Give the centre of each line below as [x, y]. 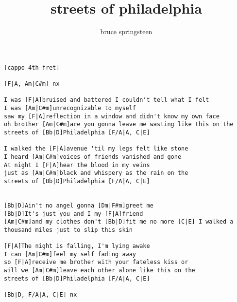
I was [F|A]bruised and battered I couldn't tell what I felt [107, 100]
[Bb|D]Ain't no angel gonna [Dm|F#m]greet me [79, 205]
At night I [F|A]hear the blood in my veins [77, 165]
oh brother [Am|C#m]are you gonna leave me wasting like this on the [119, 124]
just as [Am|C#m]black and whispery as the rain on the [96, 173]
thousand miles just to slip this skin [68, 230]
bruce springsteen [126, 31]
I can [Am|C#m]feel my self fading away [70, 254]
